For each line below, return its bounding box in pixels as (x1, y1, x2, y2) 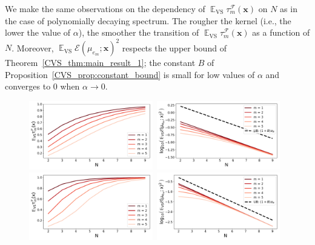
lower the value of (5, 26, 71, 39)
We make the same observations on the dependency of (5, 2, 205, 15)
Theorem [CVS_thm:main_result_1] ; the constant (5, 56, 196, 69)
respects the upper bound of (122, 41, 227, 54)
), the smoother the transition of (78, 26, 199, 39)
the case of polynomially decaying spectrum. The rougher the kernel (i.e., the (5, 14, 291, 27)
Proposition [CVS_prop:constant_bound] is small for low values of (5, 68, 255, 80)
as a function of (252, 26, 310, 39)
